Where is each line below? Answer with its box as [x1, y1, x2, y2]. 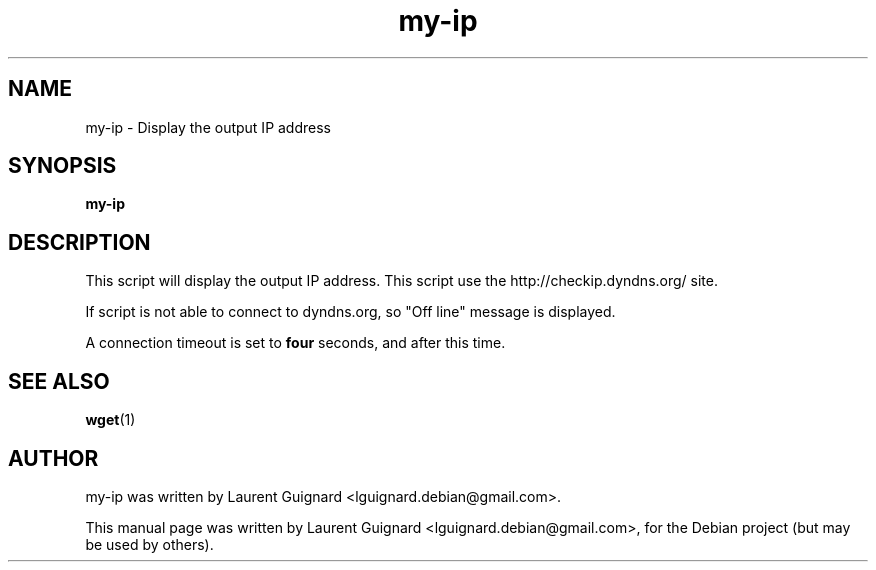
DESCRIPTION [8, 229, 151, 255]
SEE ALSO [8, 368, 110, 394]
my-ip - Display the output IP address [85, 118, 331, 136]
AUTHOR [8, 445, 99, 471]
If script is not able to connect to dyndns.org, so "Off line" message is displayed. [85, 303, 616, 321]
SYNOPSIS [8, 153, 117, 179]
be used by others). [85, 535, 214, 553]
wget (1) [85, 411, 136, 429]
